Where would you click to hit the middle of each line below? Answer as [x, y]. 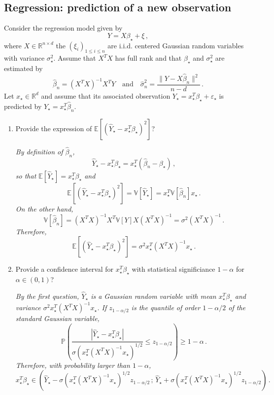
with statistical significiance [173, 269]
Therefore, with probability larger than [73, 365]
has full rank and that [148, 58]
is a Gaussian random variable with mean [154, 296]
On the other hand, [44, 208]
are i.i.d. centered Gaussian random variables [176, 45]
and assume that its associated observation [106, 95]
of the [237, 307]
